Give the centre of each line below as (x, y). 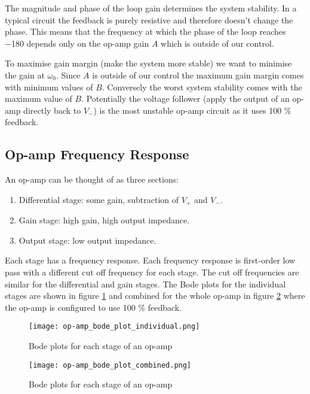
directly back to (52, 110)
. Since (68, 75)
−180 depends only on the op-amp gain (77, 43)
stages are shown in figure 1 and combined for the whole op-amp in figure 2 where (155, 295)
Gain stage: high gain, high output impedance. (104, 220)
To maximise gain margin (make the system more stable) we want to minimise (148, 63)
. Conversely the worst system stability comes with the (202, 87)
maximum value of (39, 99)
